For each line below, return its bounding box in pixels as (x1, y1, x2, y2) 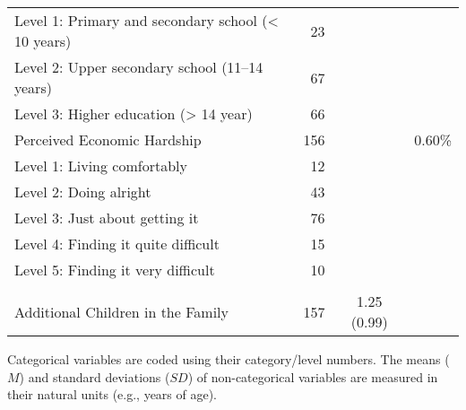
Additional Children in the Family (14, 301, 229, 322)
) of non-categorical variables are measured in (187, 367, 438, 386)
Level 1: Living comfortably (14, 155, 187, 176)
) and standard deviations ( (19, 367, 170, 386)
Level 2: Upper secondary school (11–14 (14, 57, 263, 77)
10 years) (14, 31, 72, 51)
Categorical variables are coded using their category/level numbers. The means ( (7, 350, 450, 368)
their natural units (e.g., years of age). (7, 385, 218, 404)
